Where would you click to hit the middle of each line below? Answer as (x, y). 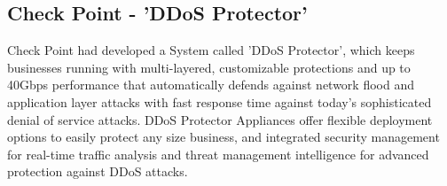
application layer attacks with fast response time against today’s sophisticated (220, 101)
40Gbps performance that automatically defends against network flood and (211, 85)
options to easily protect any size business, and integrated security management (223, 137)
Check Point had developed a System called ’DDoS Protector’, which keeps (211, 50)
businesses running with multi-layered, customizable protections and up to (209, 67)
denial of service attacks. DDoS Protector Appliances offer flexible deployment (220, 119)
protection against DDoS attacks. (98, 171)
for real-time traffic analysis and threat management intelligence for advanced (218, 154)
